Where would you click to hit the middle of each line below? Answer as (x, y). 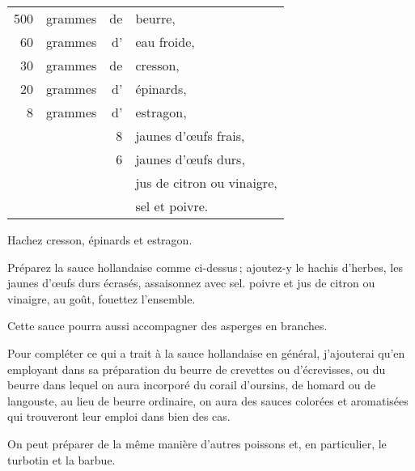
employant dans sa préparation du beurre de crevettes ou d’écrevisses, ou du (197, 369)
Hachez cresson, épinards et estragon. (100, 240)
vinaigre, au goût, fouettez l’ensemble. (102, 298)
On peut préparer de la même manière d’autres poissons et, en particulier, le (197, 443)
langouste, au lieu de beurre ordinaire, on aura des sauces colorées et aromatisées (208, 400)
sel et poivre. (172, 206)
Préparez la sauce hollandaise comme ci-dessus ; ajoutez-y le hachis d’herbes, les (205, 267)
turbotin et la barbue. (61, 459)
